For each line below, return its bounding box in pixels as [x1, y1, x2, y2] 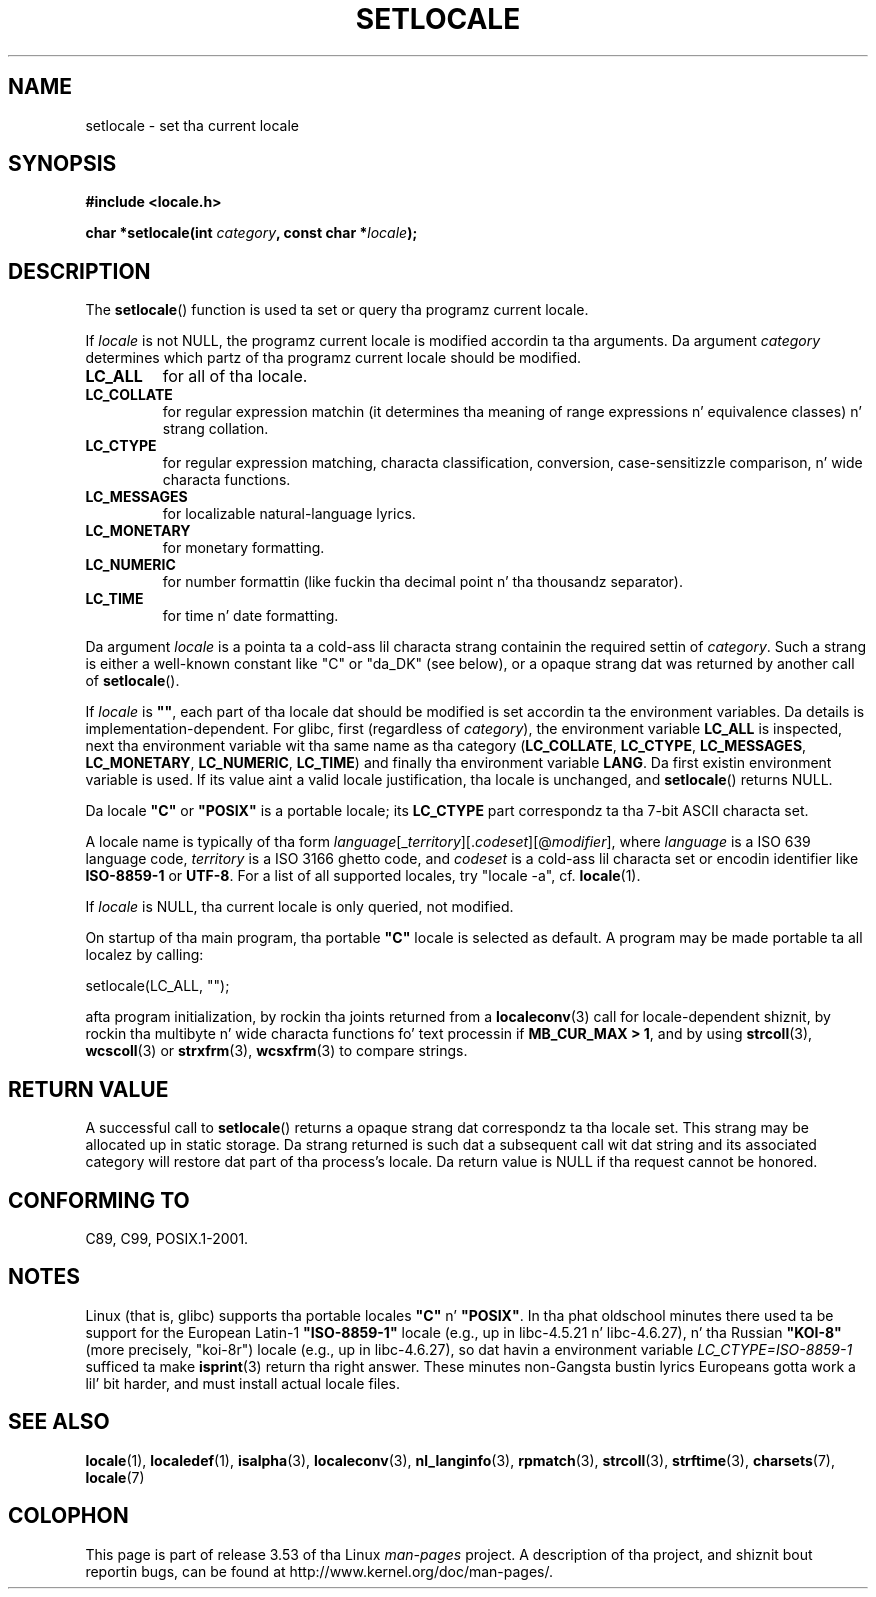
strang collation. [162, 420, 269, 438]
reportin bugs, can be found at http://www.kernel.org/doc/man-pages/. [85, 1562, 554, 1580]
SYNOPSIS [8, 151, 117, 177]
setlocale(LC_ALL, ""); [85, 977, 230, 995]
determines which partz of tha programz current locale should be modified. [85, 349, 582, 367]
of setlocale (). [85, 672, 180, 690]
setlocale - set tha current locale [85, 116, 299, 134]
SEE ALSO [8, 1409, 110, 1435]
